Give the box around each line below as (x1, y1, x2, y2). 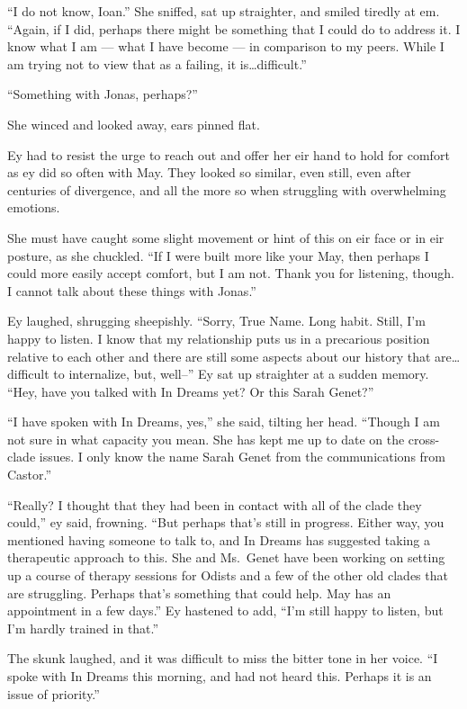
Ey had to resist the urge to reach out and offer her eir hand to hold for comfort (7, 145, 450, 164)
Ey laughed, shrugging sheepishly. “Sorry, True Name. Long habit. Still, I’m (7, 311, 426, 330)
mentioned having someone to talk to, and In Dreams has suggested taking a (7, 530, 430, 549)
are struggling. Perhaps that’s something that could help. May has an (7, 583, 391, 602)
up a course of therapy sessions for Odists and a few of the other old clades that (7, 566, 448, 585)
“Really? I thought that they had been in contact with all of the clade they (7, 495, 422, 514)
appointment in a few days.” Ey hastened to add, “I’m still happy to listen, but (7, 601, 444, 620)
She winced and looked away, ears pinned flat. (7, 114, 260, 133)
